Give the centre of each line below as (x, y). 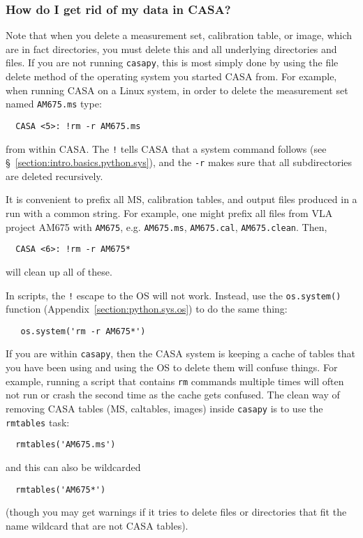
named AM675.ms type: (54, 104)
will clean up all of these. (59, 271)
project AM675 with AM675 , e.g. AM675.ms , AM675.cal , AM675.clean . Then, (166, 226)
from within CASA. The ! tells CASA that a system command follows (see (166, 148)
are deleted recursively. (54, 175)
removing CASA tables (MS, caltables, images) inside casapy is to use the (164, 408)
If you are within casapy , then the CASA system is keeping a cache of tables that (180, 353)
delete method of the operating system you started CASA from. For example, (171, 76)
